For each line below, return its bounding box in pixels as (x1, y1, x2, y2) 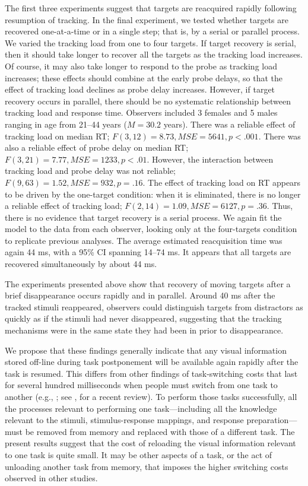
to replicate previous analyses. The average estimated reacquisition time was (5, 234, 282, 246)
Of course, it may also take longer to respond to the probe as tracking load (5, 59, 277, 72)
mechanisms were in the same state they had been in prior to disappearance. (5, 324, 284, 336)
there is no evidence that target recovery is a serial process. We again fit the (5, 211, 282, 223)
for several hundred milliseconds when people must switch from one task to (5, 379, 278, 391)
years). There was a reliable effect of (163, 117, 296, 130)
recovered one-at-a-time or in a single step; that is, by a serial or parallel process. (5, 25, 300, 37)
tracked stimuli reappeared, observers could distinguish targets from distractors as (5, 300, 303, 313)
